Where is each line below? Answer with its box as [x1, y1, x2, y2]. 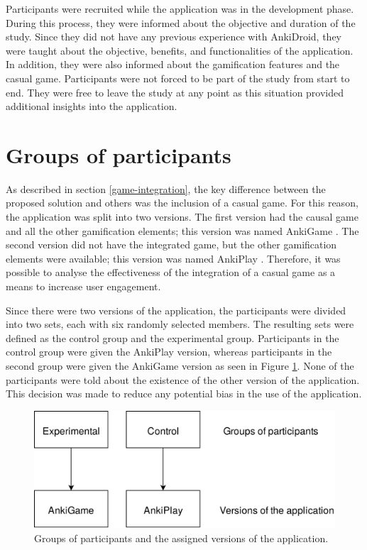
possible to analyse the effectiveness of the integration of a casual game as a [6, 265, 336, 280]
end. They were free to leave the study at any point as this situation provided [6, 84, 344, 99]
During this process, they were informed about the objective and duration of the [6, 15, 356, 30]
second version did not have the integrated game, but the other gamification [6, 237, 337, 252]
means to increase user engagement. [6, 279, 161, 294]
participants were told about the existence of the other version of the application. [6, 372, 360, 387]
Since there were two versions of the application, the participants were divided [6, 302, 346, 317]
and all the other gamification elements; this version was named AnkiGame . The [6, 223, 359, 238]
